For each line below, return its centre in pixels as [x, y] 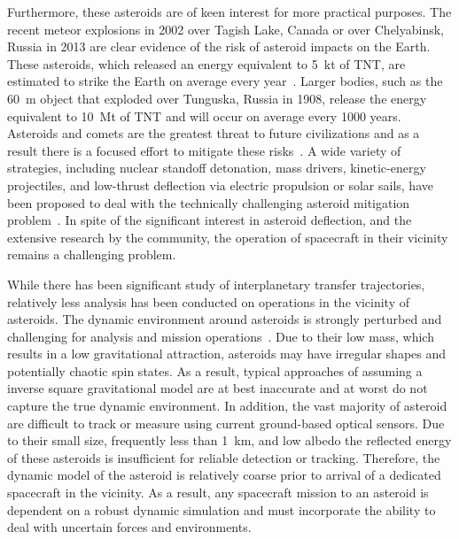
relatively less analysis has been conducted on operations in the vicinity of [208, 301]
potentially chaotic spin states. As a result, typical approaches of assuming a [215, 370]
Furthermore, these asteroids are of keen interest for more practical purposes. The [229, 12]
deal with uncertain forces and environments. [129, 527]
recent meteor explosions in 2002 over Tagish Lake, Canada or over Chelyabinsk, [226, 29]
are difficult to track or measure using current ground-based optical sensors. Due [226, 423]
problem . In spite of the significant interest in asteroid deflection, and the [210, 220]
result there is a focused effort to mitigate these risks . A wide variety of [204, 150]
